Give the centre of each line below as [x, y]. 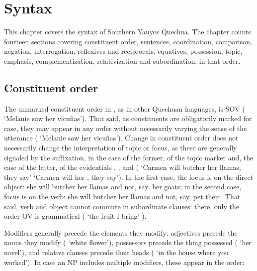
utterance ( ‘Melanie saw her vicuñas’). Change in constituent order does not [121, 138]
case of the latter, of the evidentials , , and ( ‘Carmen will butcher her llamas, [123, 167]
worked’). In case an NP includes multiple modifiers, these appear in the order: [124, 262]
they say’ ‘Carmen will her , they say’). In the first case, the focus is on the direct [129, 177]
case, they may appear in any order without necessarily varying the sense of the [126, 128]
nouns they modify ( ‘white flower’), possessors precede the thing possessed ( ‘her [128, 242]
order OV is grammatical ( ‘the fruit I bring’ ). [75, 216]
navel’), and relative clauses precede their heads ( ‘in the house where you [116, 252]
